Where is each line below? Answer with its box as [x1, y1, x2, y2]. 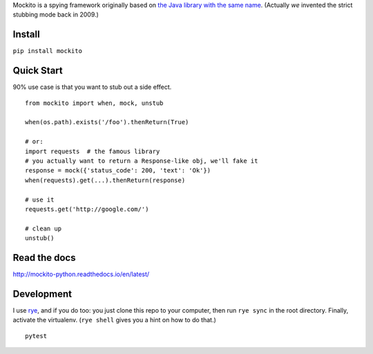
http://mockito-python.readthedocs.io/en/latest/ [12, 270, 150, 278]
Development [12, 288, 73, 299]
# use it [25, 195, 55, 204]
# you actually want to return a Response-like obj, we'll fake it [25, 157, 258, 165]
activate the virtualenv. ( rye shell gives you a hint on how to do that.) [12, 316, 217, 324]
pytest [25, 332, 48, 340]
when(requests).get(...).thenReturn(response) [25, 176, 186, 184]
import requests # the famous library [25, 147, 160, 155]
